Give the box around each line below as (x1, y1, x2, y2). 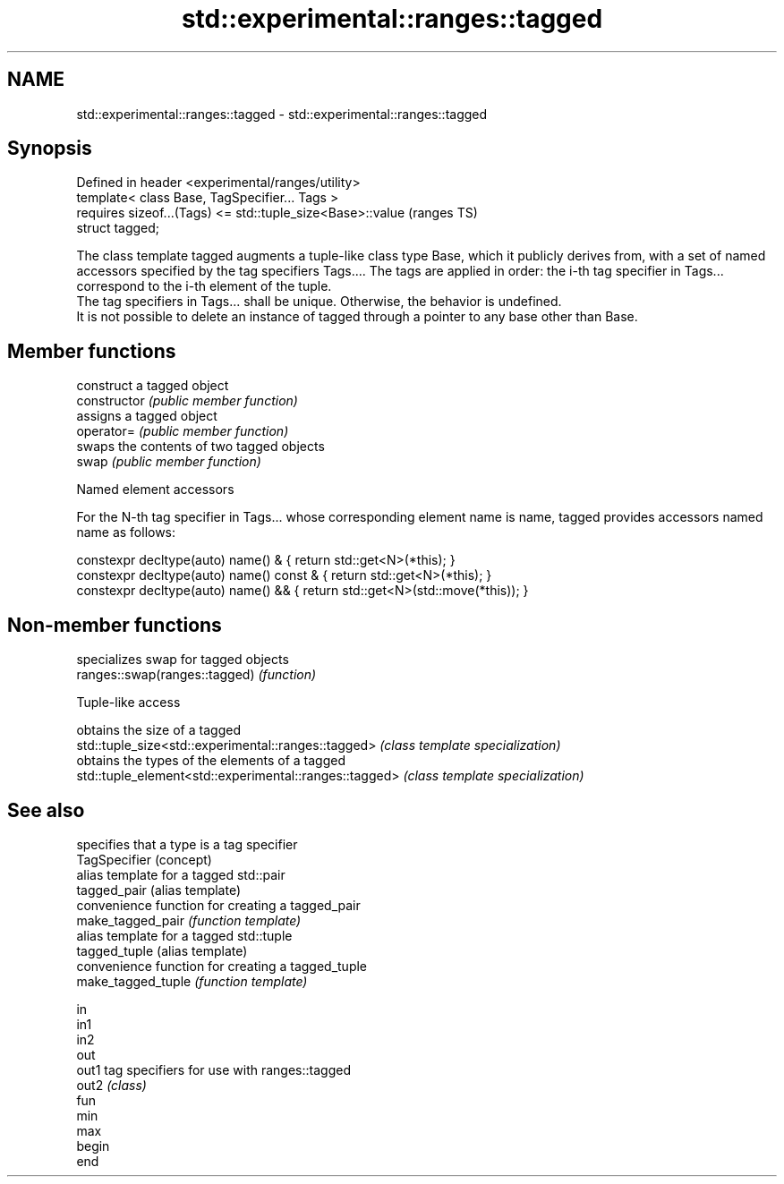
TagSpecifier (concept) (76, 851, 212, 867)
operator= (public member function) (76, 423, 289, 439)
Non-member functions (7, 613, 222, 636)
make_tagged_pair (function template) (76, 912, 302, 928)
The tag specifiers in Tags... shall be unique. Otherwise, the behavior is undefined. (76, 294, 562, 310)
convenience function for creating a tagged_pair (76, 897, 361, 913)
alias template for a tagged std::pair (76, 866, 285, 882)
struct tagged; (76, 220, 160, 236)
